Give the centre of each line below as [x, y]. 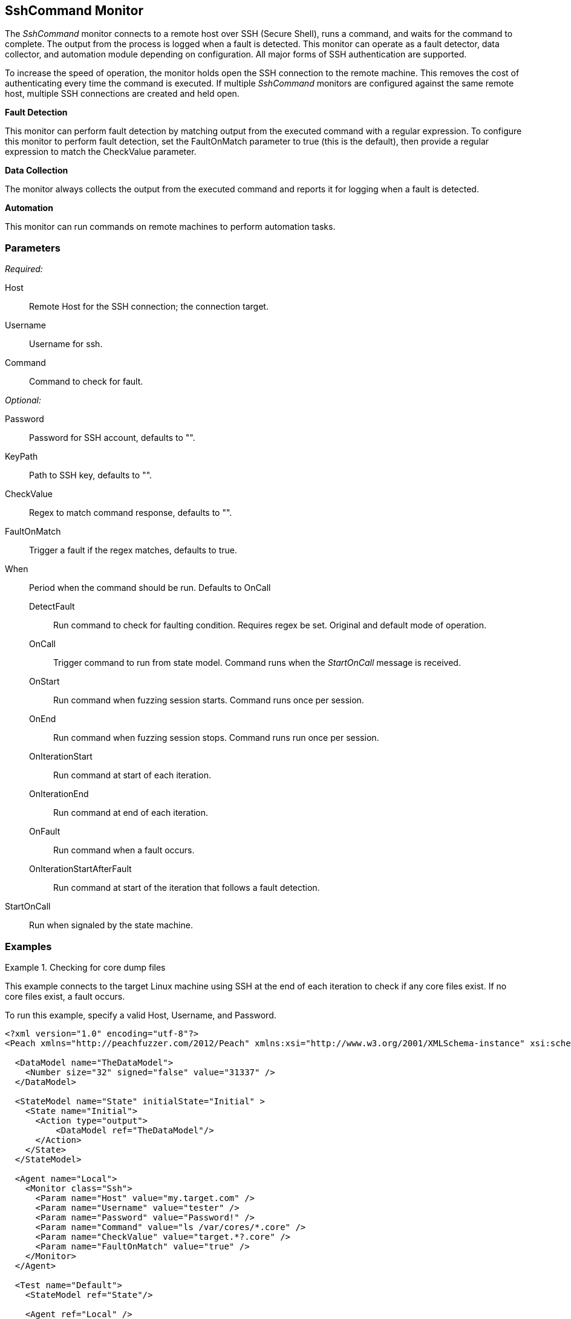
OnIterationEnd [59, 794]
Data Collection [37, 171]
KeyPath [21, 457]
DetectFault [52, 607]
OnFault [45, 832]
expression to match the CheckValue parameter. [101, 152]
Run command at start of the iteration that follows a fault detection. [187, 888]
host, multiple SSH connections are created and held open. [122, 94]
